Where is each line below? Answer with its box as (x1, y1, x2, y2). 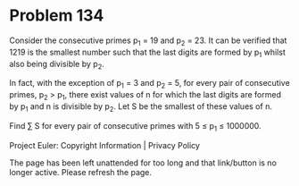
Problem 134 (9, 5, 104, 26)
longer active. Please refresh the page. (9, 166, 153, 177)
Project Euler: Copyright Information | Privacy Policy (9, 139, 201, 150)
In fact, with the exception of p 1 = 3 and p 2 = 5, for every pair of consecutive (9, 78, 290, 90)
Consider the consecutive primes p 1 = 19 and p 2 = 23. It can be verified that (9, 35, 287, 47)
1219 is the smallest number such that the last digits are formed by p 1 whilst (9, 46, 286, 59)
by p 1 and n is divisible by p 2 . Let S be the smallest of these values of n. (9, 100, 272, 114)
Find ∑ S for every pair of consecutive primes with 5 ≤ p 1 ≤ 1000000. (9, 120, 262, 133)
